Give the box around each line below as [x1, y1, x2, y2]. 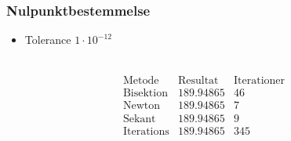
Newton [122, 100, 160, 112]
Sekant [122, 113, 156, 125]
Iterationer [234, 75, 286, 87]
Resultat [177, 75, 219, 87]
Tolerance [24, 31, 71, 48]
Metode [122, 75, 159, 87]
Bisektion [122, 88, 168, 99]
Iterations [122, 125, 169, 137]
